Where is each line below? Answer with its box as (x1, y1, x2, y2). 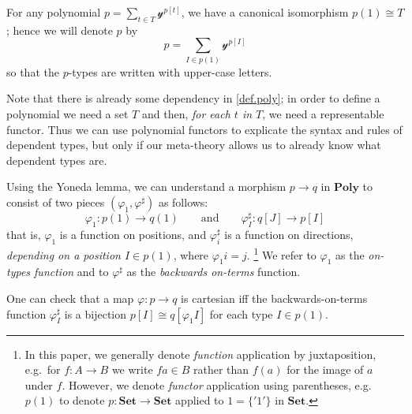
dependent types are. (6, 151, 107, 168)
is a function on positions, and (59, 226, 207, 243)
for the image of (287, 361, 364, 378)
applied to (175, 392, 224, 408)
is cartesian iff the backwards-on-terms (181, 289, 368, 306)
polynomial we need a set (6, 105, 129, 121)
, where (173, 246, 209, 263)
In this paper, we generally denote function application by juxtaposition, (24, 345, 376, 362)
